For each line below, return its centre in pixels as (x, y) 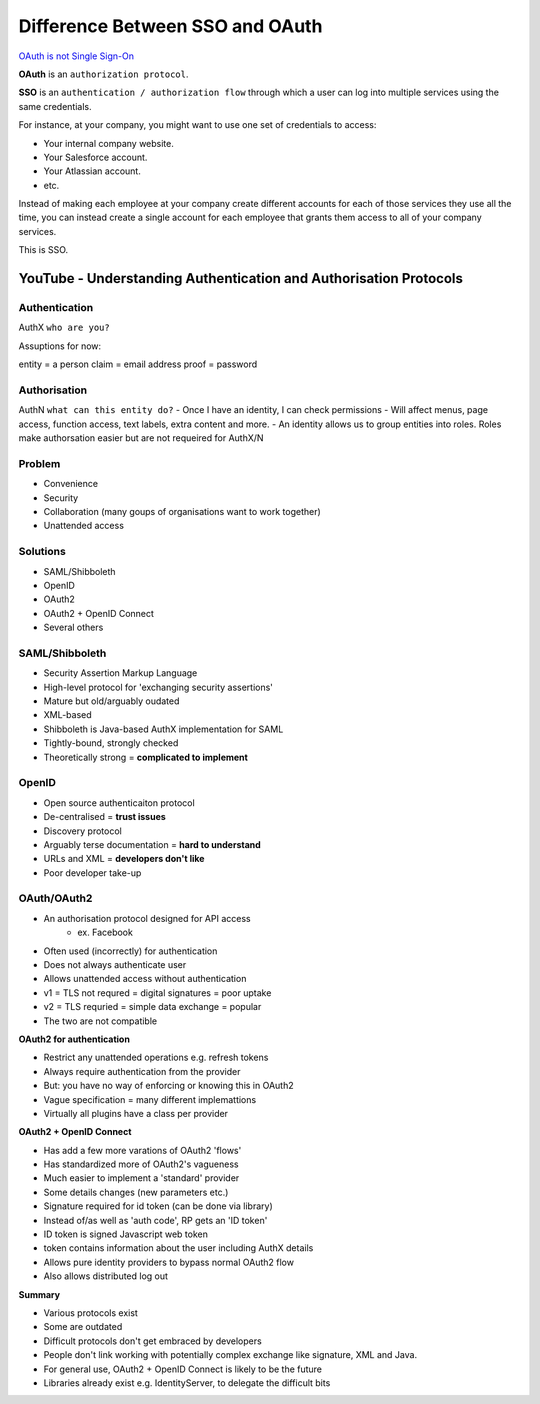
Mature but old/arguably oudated (111, 701)
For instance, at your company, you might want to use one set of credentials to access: (197, 125)
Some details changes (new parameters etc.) (136, 1192)
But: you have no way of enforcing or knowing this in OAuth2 (168, 1086)
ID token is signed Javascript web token (126, 1234)
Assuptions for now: (60, 346)
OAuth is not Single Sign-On (76, 56)
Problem (39, 463)
